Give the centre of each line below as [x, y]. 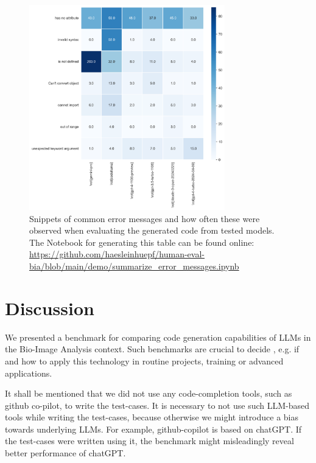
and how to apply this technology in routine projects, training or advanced [144, 360]
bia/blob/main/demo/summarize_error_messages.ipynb [134, 266]
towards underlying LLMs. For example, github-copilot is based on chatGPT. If [153, 429]
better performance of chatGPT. [65, 453]
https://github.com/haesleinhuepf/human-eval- [117, 254]
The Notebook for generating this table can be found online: [142, 242]
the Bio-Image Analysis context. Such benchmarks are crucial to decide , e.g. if [152, 349]
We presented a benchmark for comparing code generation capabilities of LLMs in [158, 337]
